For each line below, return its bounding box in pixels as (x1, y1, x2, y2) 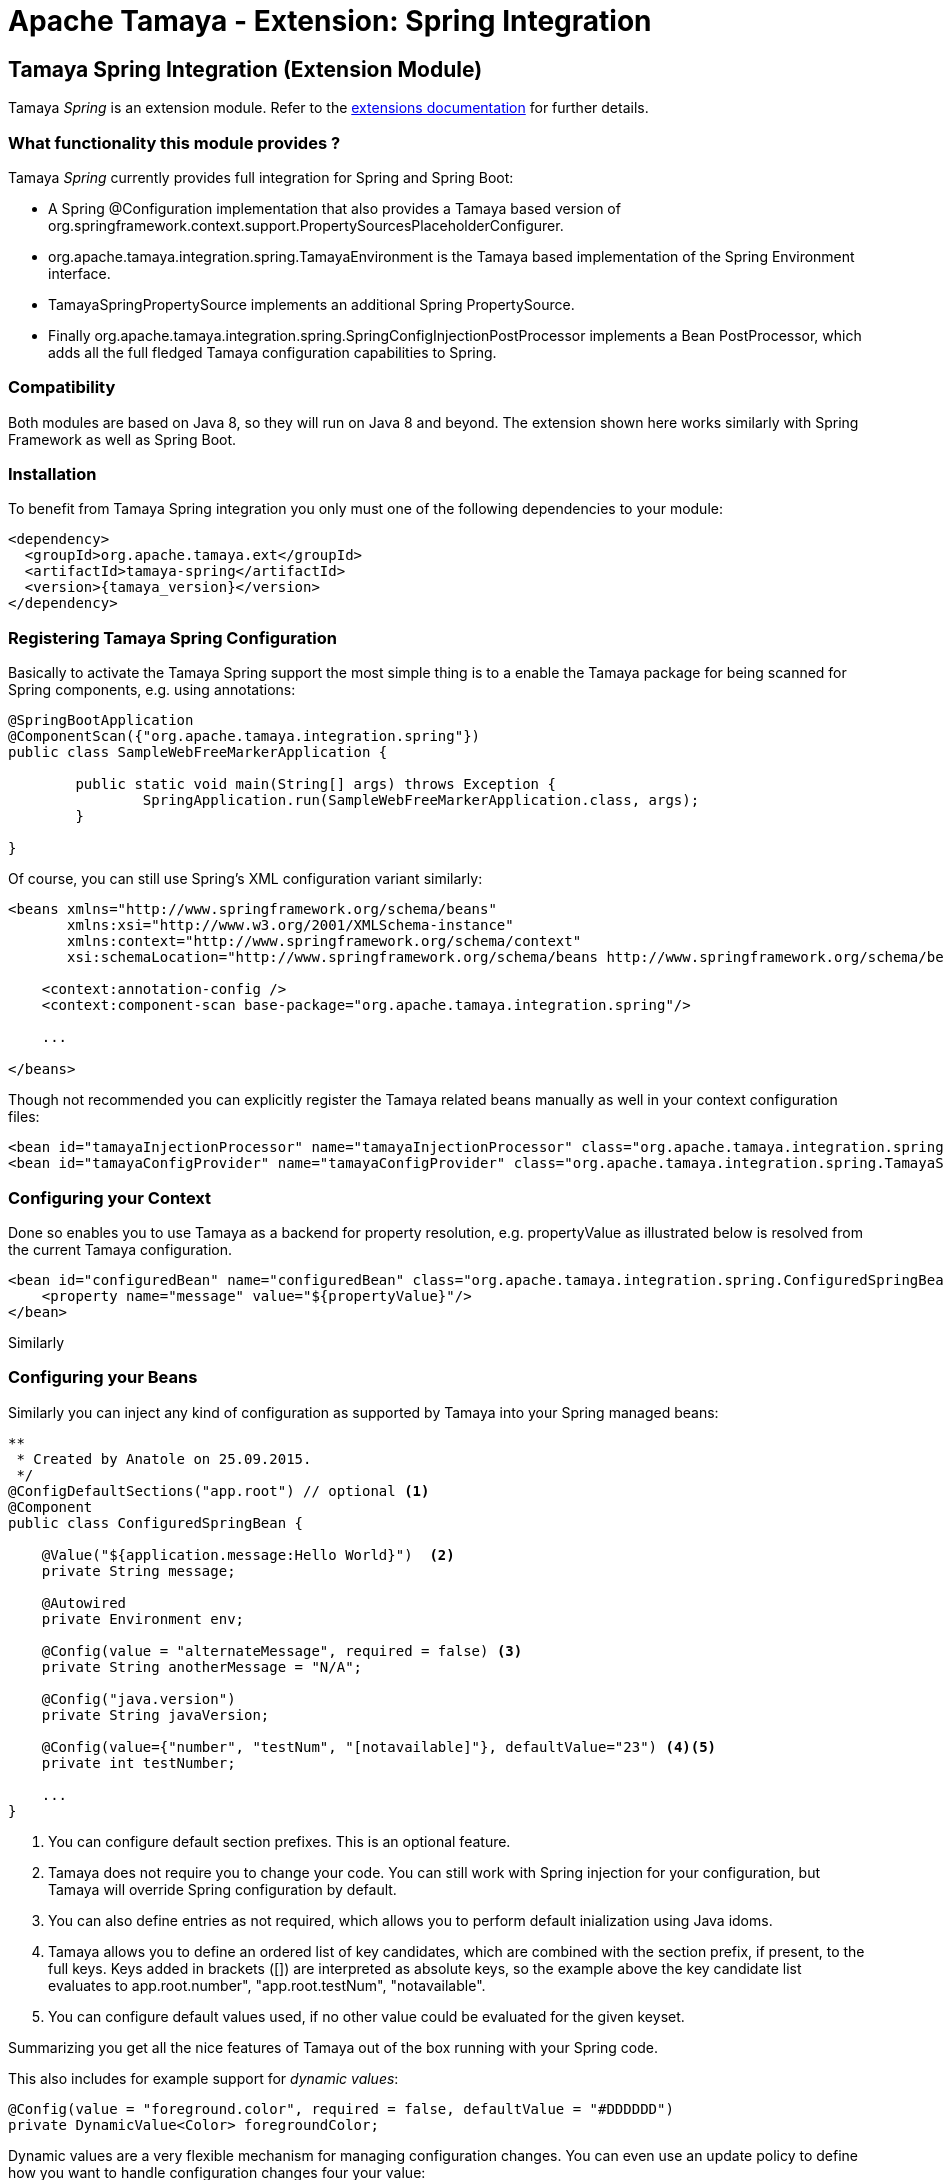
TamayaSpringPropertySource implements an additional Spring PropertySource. (48, 295, 575, 313)
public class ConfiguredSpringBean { (8, 1514, 304, 1531)
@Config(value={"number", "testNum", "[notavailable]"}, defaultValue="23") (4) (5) (41, 1738, 717, 1755)
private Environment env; (41, 1610, 245, 1627)
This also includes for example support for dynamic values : (8, 2069, 399, 2087)
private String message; (41, 1562, 236, 1579)
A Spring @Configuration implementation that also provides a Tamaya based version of (48, 199, 621, 217)
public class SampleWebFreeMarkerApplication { (8, 744, 388, 761)
